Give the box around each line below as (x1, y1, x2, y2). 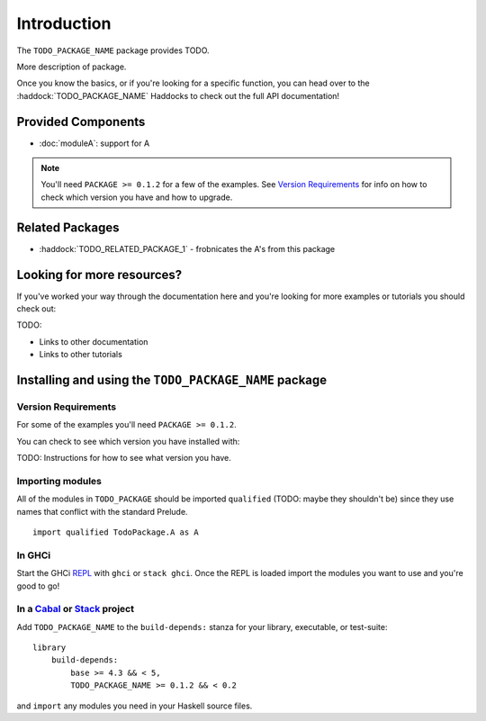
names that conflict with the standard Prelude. (16, 506, 188, 517)
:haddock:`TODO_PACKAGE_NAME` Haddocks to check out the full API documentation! (16, 90, 340, 101)
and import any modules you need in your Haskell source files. (16, 700, 253, 711)
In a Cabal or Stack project (16, 603, 135, 616)
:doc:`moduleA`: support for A (39, 138, 150, 149)
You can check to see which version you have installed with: (16, 436, 240, 446)
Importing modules (16, 474, 103, 487)
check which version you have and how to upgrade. (40, 192, 233, 203)
